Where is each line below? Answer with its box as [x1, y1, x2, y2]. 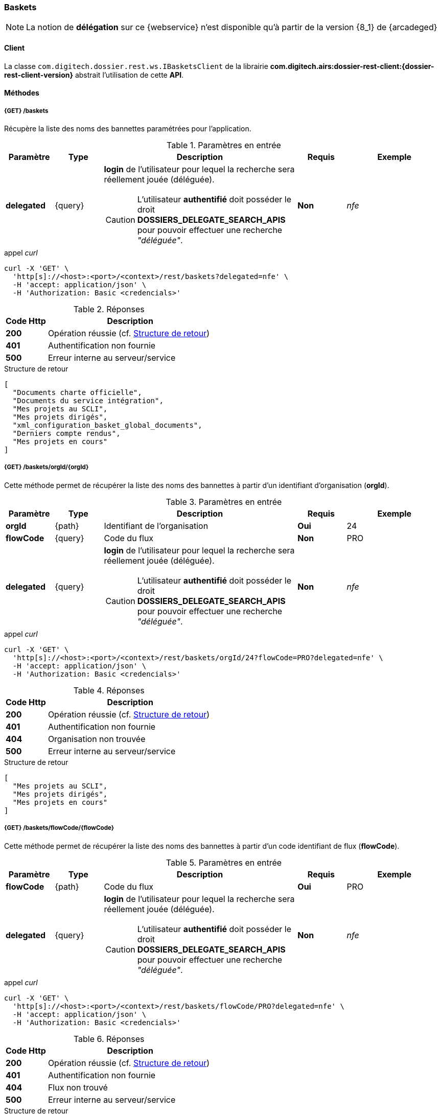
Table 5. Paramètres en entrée [166, 857, 282, 868]
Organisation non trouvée [48, 733, 146, 744]
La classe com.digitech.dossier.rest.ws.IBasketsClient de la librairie [4, 61, 268, 71]
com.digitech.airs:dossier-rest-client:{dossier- [270, 61, 434, 71]
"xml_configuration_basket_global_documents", [12, 421, 202, 429]
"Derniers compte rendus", [12, 429, 121, 437]
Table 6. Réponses [73, 1033, 145, 1044]
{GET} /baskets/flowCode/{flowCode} [4, 824, 114, 832]
